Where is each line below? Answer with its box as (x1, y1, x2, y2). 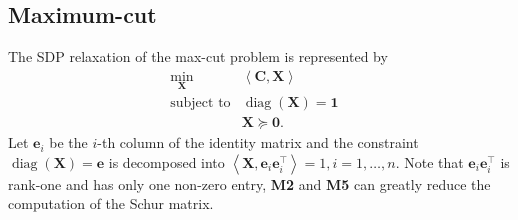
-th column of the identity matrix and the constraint (97, 132, 419, 153)
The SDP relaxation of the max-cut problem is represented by (8, 46, 388, 67)
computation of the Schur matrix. (8, 193, 214, 214)
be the (49, 132, 88, 153)
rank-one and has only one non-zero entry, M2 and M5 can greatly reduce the (8, 173, 491, 194)
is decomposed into (108, 151, 225, 172)
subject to (170, 96, 231, 111)
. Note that (395, 151, 464, 172)
